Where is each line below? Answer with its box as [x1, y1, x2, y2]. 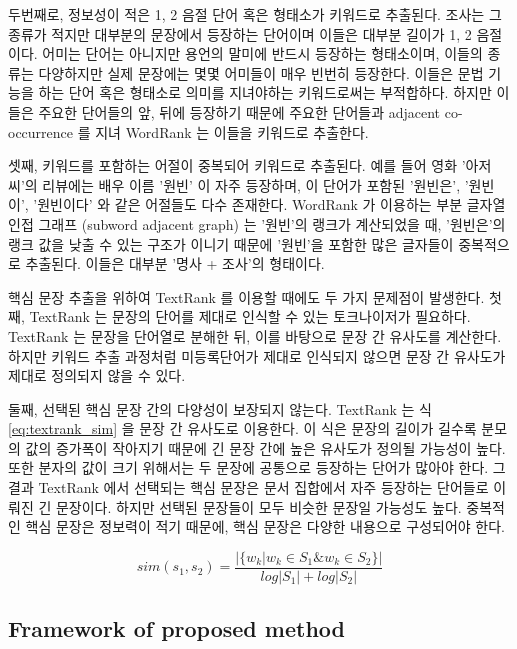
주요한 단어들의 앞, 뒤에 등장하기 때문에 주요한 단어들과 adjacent [38, 101, 441, 122]
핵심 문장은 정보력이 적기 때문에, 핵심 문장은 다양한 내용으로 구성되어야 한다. [25, 516, 505, 537]
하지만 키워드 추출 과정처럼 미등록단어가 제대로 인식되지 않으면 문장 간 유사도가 [8, 345, 506, 366]
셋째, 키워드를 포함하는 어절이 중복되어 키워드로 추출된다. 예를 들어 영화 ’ [8, 155, 466, 176]
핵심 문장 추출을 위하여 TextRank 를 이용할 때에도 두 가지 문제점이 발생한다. [8, 286, 485, 307]
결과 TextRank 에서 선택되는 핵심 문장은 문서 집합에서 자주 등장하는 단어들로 [8, 477, 489, 498]
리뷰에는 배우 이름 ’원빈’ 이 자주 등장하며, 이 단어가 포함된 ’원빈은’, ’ [42, 174, 469, 195]
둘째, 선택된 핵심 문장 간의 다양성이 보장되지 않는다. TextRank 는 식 [8, 398, 433, 419]
